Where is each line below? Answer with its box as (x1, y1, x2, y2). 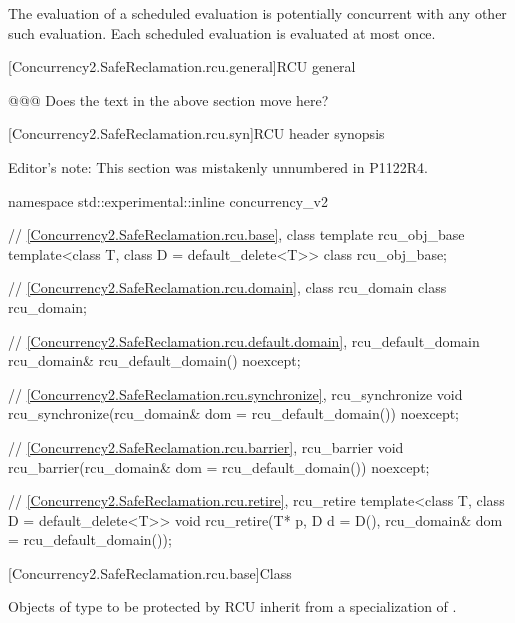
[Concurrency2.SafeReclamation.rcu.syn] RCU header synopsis (8, 123, 385, 144)
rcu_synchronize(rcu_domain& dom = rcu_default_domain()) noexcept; (8, 403, 460, 424)
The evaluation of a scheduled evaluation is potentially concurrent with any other (8, 3, 507, 23)
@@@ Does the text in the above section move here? (8, 89, 329, 110)
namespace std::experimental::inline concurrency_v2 (8, 190, 328, 211)
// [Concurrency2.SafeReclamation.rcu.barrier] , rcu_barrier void (8, 436, 404, 457)
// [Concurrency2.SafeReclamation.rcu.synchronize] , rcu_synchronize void (8, 383, 463, 404)
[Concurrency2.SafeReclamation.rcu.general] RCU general (8, 56, 356, 77)
